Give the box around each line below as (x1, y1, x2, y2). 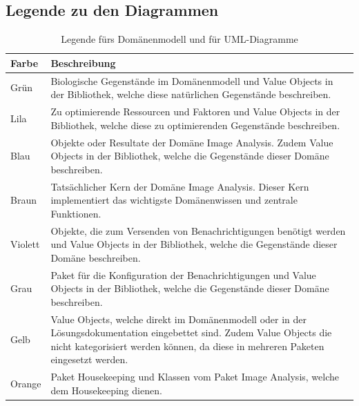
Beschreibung (50, 55, 116, 70)
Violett (10, 237, 40, 251)
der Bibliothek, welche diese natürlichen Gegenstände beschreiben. (50, 87, 331, 101)
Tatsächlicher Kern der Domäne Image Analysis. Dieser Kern (50, 179, 309, 193)
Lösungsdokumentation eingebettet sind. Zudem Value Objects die (50, 325, 332, 340)
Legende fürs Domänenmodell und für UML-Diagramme (61, 32, 298, 46)
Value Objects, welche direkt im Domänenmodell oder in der (50, 311, 307, 326)
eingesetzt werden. (50, 352, 128, 367)
